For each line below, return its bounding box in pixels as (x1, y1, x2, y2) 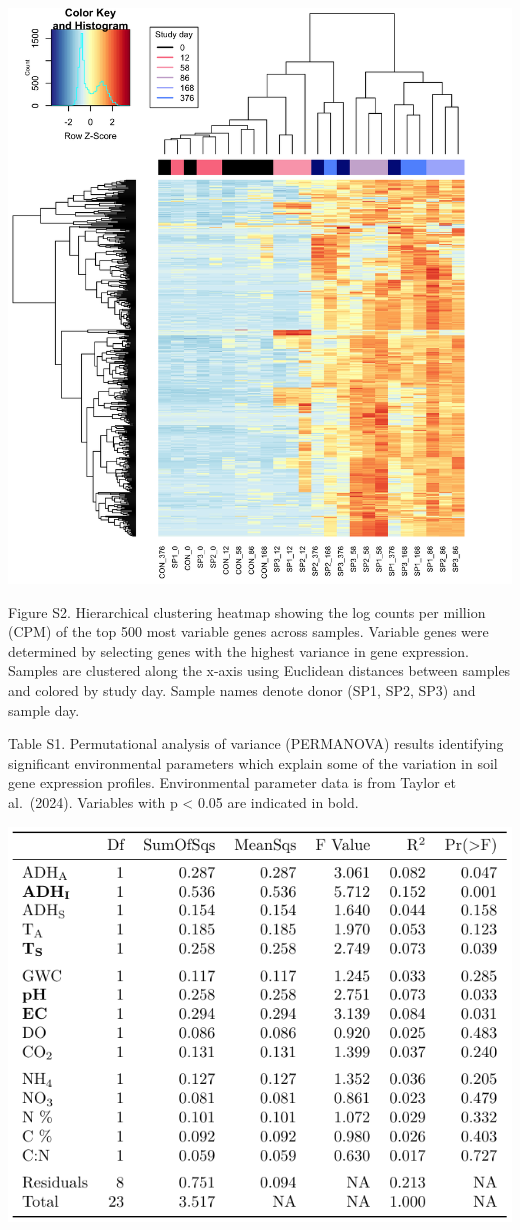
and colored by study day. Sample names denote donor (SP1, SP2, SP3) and (8, 679, 476, 700)
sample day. (8, 699, 80, 720)
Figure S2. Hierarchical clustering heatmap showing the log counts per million (8, 601, 486, 622)
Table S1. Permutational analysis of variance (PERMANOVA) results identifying (8, 733, 504, 754)
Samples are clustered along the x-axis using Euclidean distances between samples (8, 660, 511, 681)
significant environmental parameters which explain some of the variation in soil (8, 752, 498, 773)
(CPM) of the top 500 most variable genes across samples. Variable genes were (8, 621, 489, 642)
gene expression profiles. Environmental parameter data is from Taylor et (8, 772, 456, 793)
